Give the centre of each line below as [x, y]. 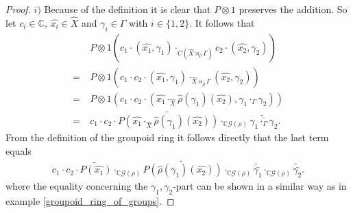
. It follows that [222, 22]
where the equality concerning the [77, 186]
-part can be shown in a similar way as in [260, 186]
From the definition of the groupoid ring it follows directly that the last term [167, 137]
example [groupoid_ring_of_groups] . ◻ [90, 201]
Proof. [18, 9]
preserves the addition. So [293, 9]
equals [19, 150]
